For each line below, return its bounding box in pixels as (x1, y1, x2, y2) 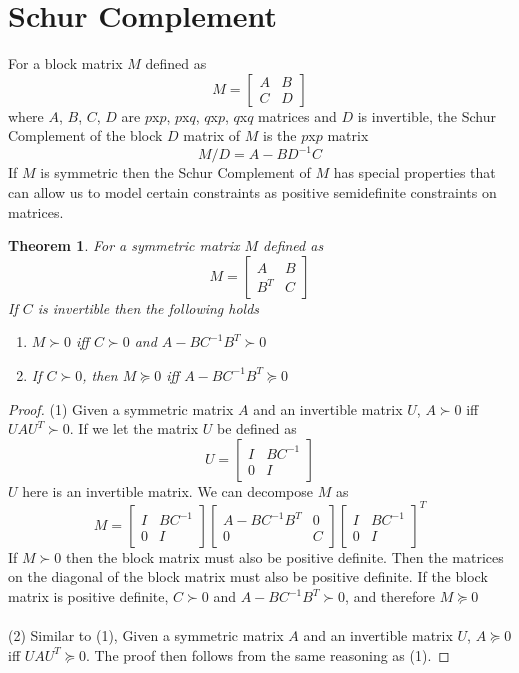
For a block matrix (8, 53, 123, 74)
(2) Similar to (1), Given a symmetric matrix (8, 625, 284, 646)
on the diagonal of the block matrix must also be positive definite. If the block (8, 566, 488, 587)
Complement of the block (8, 125, 163, 146)
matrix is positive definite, (8, 586, 169, 607)
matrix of (183, 125, 241, 146)
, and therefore (345, 586, 435, 607)
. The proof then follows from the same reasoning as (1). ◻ (85, 644, 450, 665)
